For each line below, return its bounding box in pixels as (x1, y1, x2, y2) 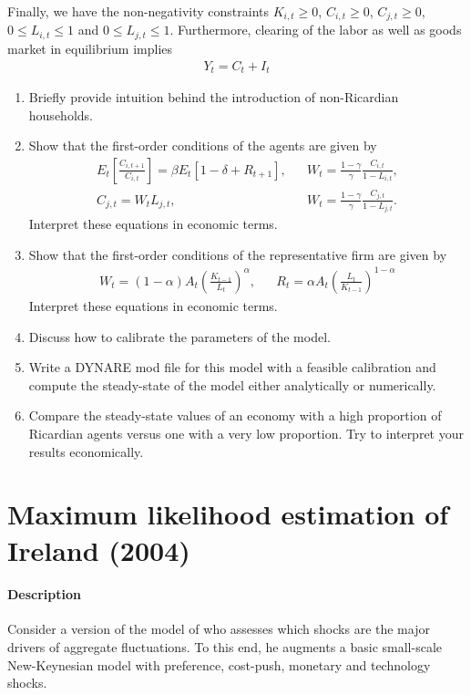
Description (7, 585, 82, 604)
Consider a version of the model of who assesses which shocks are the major (7, 619, 430, 638)
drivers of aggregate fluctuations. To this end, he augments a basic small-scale (7, 638, 443, 657)
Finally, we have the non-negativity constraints (7, 2, 270, 20)
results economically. (28, 441, 144, 461)
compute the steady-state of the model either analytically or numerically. (28, 375, 436, 394)
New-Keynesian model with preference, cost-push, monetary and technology (7, 655, 431, 674)
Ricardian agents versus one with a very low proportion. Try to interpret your (28, 423, 464, 442)
